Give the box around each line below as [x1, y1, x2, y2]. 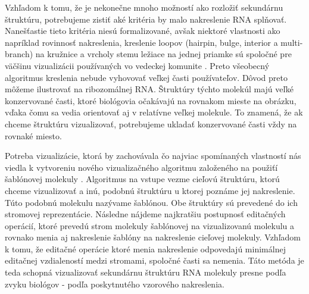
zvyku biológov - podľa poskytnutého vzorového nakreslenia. [5, 277, 224, 290]
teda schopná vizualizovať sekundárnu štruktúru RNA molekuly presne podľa [5, 266, 286, 279]
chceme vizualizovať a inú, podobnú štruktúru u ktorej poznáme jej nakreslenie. [5, 184, 295, 196]
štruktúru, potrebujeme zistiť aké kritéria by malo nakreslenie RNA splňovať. [5, 12, 287, 25]
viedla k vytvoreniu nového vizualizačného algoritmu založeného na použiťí [5, 161, 278, 173]
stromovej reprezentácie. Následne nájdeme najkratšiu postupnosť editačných [5, 208, 286, 220]
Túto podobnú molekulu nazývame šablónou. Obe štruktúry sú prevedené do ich [5, 196, 298, 208]
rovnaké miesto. [5, 129, 62, 142]
